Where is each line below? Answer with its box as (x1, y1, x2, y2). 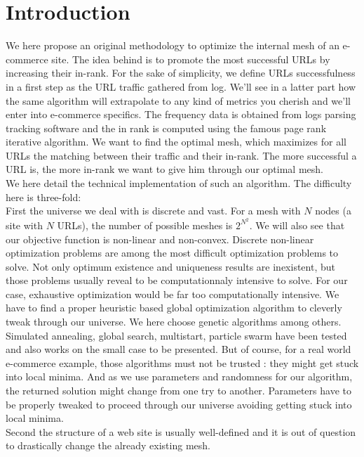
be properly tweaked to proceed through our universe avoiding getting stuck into (6, 397, 352, 411)
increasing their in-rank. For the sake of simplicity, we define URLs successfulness (6, 65, 356, 80)
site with (6, 217, 43, 232)
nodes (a (315, 203, 351, 218)
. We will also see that (249, 217, 345, 232)
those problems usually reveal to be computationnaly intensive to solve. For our (6, 273, 348, 288)
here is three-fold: (6, 189, 81, 204)
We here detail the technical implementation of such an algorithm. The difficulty (6, 176, 352, 191)
